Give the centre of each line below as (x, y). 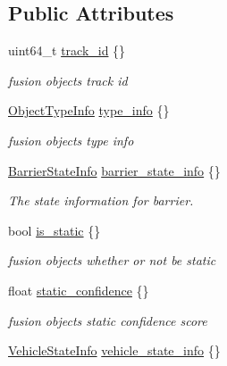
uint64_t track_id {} (67, 50)
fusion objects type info (71, 140)
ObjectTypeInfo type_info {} (89, 110)
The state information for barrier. (101, 200)
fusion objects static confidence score (108, 320)
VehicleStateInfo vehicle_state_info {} (114, 350)
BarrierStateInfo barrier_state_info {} (114, 170)
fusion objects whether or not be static (112, 260)
